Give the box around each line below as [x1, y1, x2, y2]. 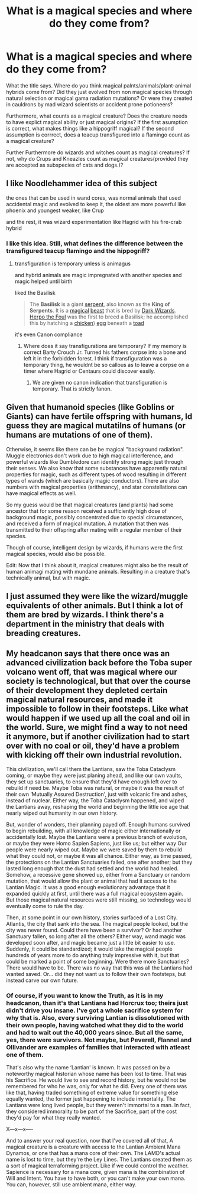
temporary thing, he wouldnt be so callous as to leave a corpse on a [23, 362, 189, 369]
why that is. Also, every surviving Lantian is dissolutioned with [6, 1013, 190, 1021]
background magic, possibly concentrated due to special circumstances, [6, 513, 184, 520]
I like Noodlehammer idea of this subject [6, 178, 158, 188]
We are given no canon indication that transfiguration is [32, 379, 167, 386]
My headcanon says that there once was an [6, 648, 170, 658]
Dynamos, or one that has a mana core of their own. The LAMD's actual [6, 1150, 180, 1157]
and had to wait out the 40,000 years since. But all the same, [6, 1028, 184, 1036]
